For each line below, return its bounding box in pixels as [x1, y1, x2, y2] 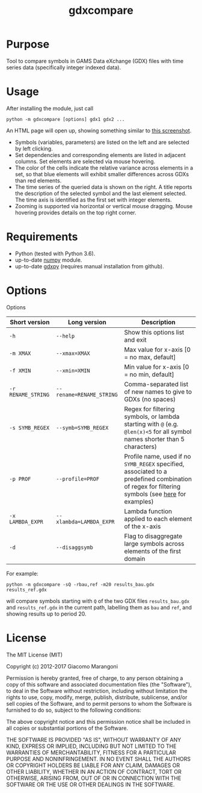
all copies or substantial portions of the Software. [6, 724, 128, 732]
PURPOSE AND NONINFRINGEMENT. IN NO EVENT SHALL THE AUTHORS [6, 755, 191, 762]
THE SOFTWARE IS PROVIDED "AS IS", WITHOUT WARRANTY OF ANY [6, 736, 182, 743]
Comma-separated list [124, 380, 188, 388]
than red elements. [14, 177, 62, 184]
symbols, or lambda [124, 412, 180, 421]
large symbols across [124, 539, 185, 548]
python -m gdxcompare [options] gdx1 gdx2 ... [6, 116, 125, 122]
